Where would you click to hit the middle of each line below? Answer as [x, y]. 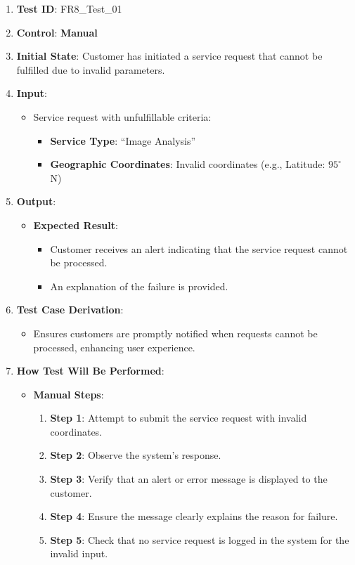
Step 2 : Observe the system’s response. [136, 455]
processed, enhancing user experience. [114, 347]
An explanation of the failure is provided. [139, 286]
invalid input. [79, 553]
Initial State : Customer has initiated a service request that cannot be [169, 56]
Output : [36, 201]
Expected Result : [76, 225]
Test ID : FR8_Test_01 [69, 8]
